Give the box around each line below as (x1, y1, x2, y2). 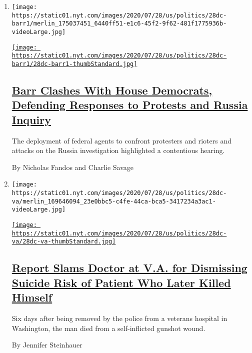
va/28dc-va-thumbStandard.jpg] (11, 238, 116, 245)
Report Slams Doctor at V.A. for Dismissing (11, 260, 247, 275)
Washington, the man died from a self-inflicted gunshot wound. (11, 322, 205, 333)
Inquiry (11, 111, 51, 127)
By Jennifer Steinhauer (11, 339, 82, 350)
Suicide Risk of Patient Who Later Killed (11, 274, 231, 290)
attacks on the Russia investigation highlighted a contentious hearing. (11, 145, 225, 155)
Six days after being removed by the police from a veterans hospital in (11, 312, 227, 323)
